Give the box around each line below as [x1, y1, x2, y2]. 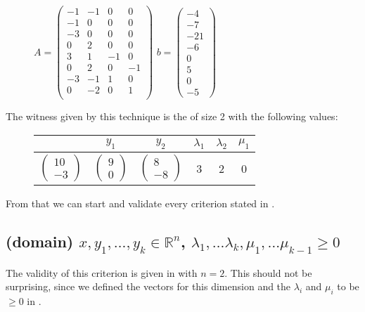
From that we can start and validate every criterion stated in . [6, 196, 275, 211]
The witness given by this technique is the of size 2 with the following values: [6, 109, 338, 124]
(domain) [6, 230, 74, 252]
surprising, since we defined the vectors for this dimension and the [6, 279, 291, 294]
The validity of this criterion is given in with [6, 265, 198, 280]
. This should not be [224, 265, 312, 280]
